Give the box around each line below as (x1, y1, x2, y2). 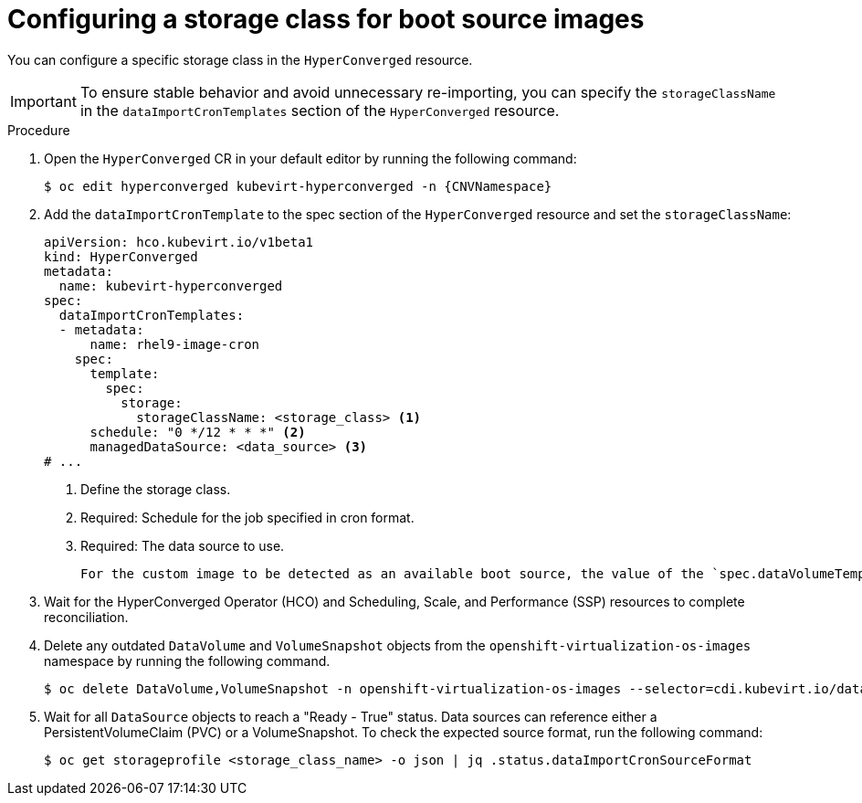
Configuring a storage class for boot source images (7, 4, 645, 35)
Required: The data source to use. (80, 537, 285, 554)
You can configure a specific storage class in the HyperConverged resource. (7, 51, 473, 68)
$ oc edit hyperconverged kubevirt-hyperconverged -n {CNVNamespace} (44, 178, 552, 194)
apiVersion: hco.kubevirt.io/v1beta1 (44, 234, 314, 249)
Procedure (7, 122, 70, 138)
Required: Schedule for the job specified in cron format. (80, 509, 415, 525)
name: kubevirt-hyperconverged (58, 278, 283, 293)
